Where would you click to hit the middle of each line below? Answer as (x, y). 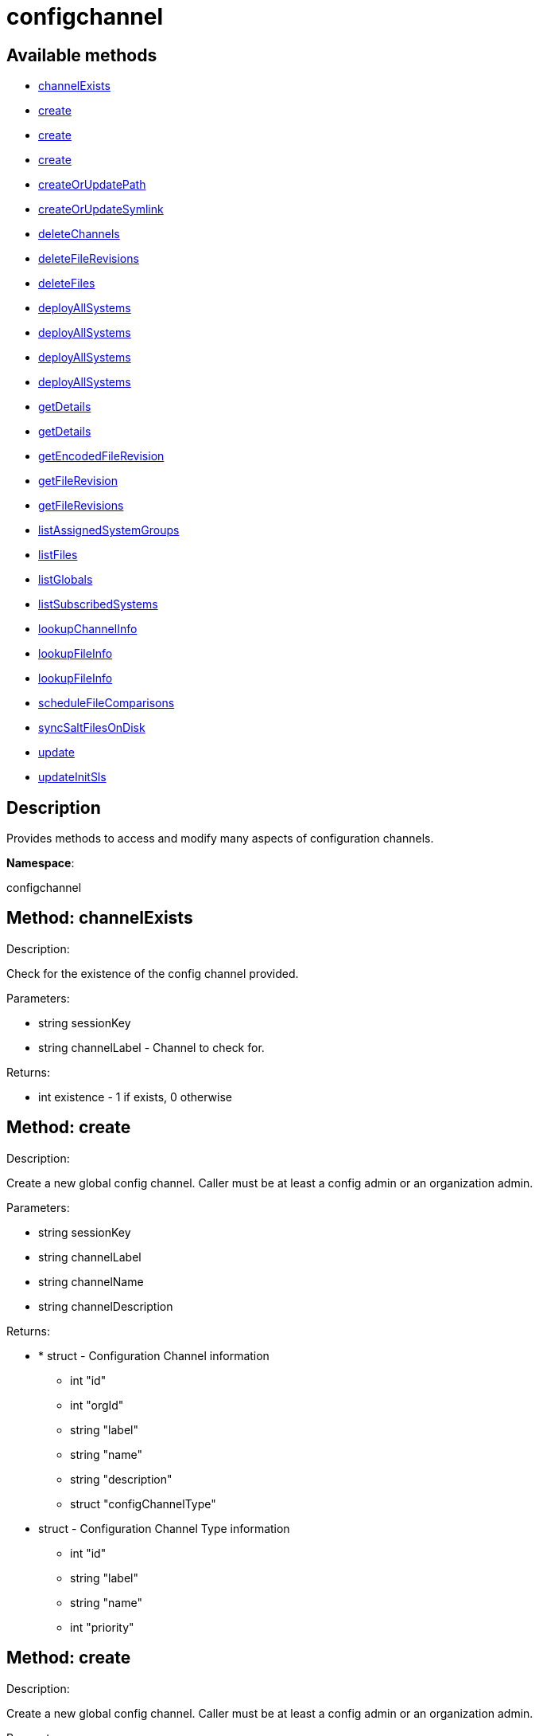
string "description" (121, 1479)
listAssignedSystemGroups (109, 530)
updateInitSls (72, 777)
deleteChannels (79, 234)
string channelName (91, 1281)
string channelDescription (106, 1306)
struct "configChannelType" (143, 1503)
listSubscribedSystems (98, 604)
